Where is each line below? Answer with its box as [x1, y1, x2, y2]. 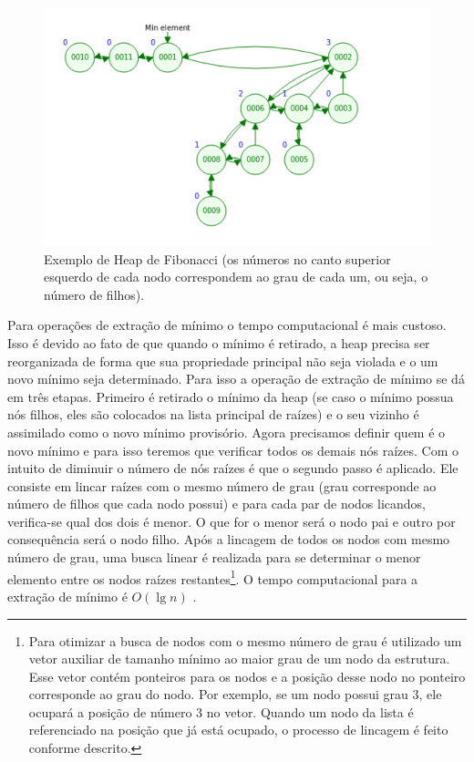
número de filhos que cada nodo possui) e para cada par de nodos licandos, [7, 494, 427, 513]
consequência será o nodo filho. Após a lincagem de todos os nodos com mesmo [7, 530, 450, 549]
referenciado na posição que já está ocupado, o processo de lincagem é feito [28, 720, 448, 739]
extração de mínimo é [7, 586, 128, 605]
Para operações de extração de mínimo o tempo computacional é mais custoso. [7, 315, 447, 335]
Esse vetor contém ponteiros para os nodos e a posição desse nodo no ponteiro [28, 666, 466, 685]
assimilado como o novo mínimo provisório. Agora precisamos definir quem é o [7, 422, 446, 441]
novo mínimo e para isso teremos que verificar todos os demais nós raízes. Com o [7, 440, 459, 459]
